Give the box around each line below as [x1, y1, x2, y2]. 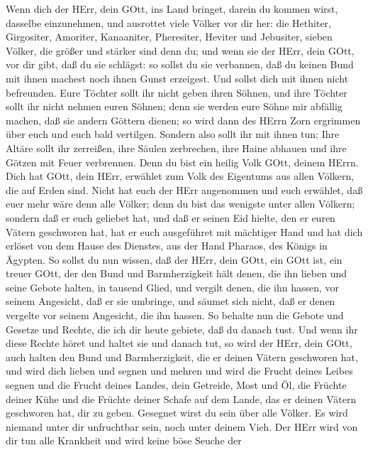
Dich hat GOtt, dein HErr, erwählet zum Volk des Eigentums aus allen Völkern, [6, 168, 355, 183]
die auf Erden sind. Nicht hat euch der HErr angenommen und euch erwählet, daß [6, 182, 363, 197]
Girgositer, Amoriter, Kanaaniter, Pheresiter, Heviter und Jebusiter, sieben [6, 29, 333, 44]
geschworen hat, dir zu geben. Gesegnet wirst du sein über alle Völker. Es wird [6, 405, 348, 420]
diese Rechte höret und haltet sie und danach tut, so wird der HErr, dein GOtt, [6, 336, 352, 350]
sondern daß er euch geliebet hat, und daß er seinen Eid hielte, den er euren [6, 210, 335, 225]
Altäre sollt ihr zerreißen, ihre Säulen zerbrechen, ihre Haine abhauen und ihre [6, 140, 347, 155]
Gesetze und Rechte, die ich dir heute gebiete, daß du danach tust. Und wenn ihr [6, 321, 358, 336]
